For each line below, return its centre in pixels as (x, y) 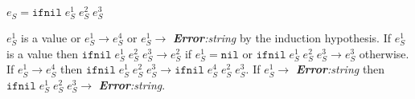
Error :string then (340, 69)
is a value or (51, 38)
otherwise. (384, 53)
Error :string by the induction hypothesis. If (281, 38)
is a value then (43, 53)
